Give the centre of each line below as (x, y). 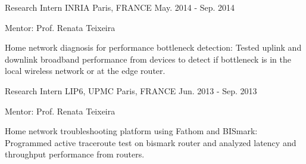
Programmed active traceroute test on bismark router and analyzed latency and (151, 142)
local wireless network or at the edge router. (85, 71)
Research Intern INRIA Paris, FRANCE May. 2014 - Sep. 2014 (120, 7)
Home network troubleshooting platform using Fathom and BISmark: (131, 131)
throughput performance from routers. (75, 154)
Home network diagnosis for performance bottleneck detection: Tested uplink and (153, 47)
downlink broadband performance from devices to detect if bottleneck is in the (148, 59)
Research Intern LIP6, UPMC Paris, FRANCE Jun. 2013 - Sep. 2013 (131, 90)
